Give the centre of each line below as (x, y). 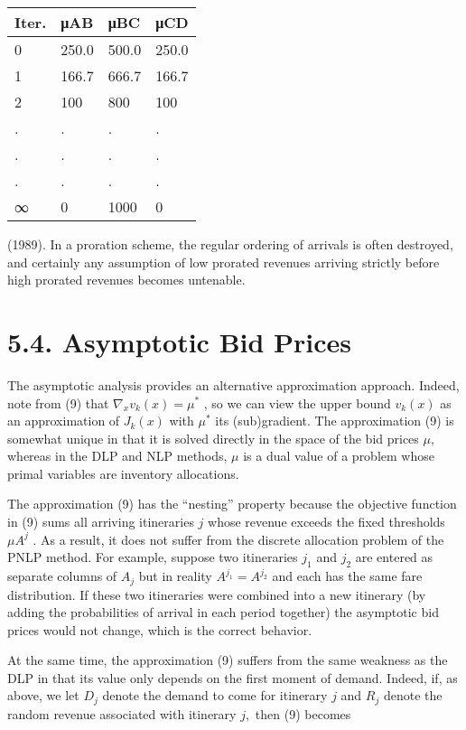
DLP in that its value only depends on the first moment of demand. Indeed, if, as (233, 677)
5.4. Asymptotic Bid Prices (180, 341)
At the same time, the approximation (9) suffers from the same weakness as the (228, 660)
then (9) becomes (303, 713)
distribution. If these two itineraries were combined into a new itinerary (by (217, 594)
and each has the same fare (347, 576)
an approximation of (64, 421)
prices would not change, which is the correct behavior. (160, 629)
